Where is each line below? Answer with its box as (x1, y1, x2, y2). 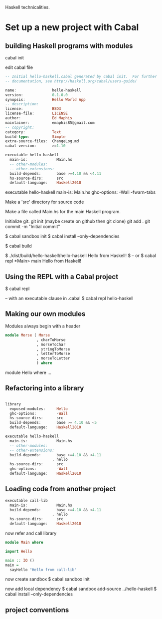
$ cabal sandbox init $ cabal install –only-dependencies (5, 233, 120, 239)
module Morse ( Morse (5, 332, 50, 337)
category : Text (5, 129, 61, 134)
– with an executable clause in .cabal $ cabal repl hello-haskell (5, 296, 134, 302)
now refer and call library (5, 530, 57, 536)
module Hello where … (5, 369, 51, 375)
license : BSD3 (5, 106, 61, 111)
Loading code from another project (5, 485, 116, 493)
